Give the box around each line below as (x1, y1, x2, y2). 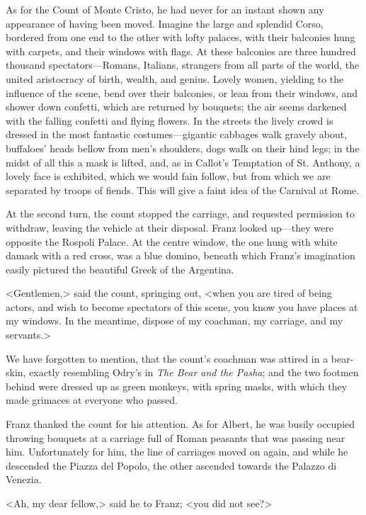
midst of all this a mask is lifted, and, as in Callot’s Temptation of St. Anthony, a (6, 154, 360, 169)
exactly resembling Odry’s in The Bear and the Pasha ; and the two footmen (29, 365, 359, 380)
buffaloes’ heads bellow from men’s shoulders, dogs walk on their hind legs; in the (6, 140, 360, 155)
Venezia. (6, 472, 42, 487)
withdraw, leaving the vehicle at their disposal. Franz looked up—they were (6, 220, 333, 234)
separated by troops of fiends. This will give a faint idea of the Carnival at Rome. (6, 182, 360, 197)
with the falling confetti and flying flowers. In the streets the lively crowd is (6, 113, 333, 128)
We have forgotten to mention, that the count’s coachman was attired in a (6, 351, 328, 366)
